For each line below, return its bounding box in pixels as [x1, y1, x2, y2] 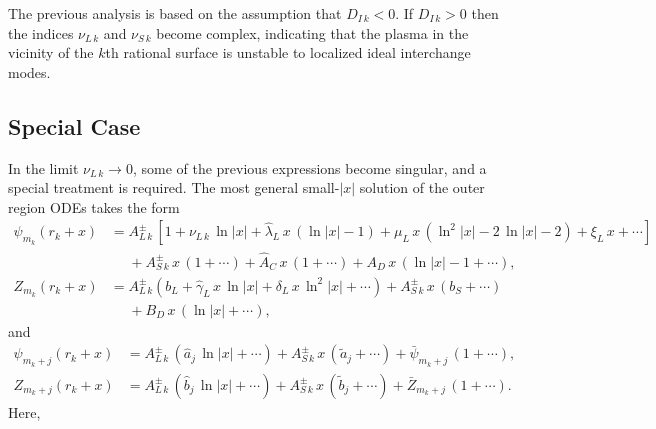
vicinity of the [8, 42, 94, 63]
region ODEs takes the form [8, 196, 180, 217]
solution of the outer [359, 177, 485, 198]
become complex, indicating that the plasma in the [156, 22, 469, 43]
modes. [8, 61, 51, 82]
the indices [8, 22, 74, 43]
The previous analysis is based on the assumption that [8, 3, 342, 23]
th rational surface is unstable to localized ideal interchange [105, 42, 471, 63]
